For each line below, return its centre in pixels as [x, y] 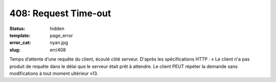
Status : [17, 29]
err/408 [58, 50]
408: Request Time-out [60, 13]
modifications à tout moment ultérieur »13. [54, 73]
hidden [57, 29]
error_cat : [20, 43]
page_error [62, 35]
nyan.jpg [59, 43]
